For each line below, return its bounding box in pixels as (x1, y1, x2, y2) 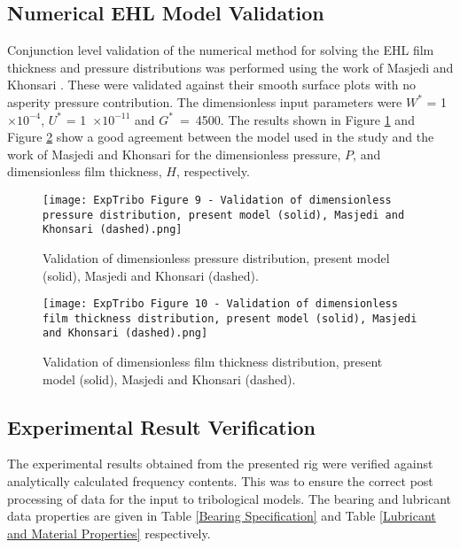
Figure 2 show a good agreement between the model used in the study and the (7, 128, 434, 146)
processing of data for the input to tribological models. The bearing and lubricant (7, 489, 451, 507)
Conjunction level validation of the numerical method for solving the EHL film (7, 41, 434, 59)
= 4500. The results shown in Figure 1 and (179, 110, 415, 128)
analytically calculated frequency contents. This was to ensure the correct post (7, 472, 433, 491)
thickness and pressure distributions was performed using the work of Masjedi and (7, 58, 454, 76)
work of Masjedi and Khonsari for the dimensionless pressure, (7, 144, 341, 163)
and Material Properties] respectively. (7, 523, 211, 542)
